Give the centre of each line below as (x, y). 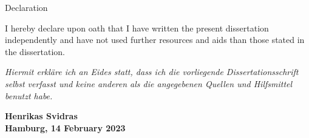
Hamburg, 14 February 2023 (65, 127)
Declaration (26, 7)
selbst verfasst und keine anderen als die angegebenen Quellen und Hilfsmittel (149, 83)
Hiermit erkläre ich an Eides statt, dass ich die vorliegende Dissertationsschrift (152, 72)
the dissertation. (35, 51)
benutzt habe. (29, 95)
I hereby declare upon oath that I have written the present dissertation (137, 28)
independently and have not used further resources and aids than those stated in (155, 40)
